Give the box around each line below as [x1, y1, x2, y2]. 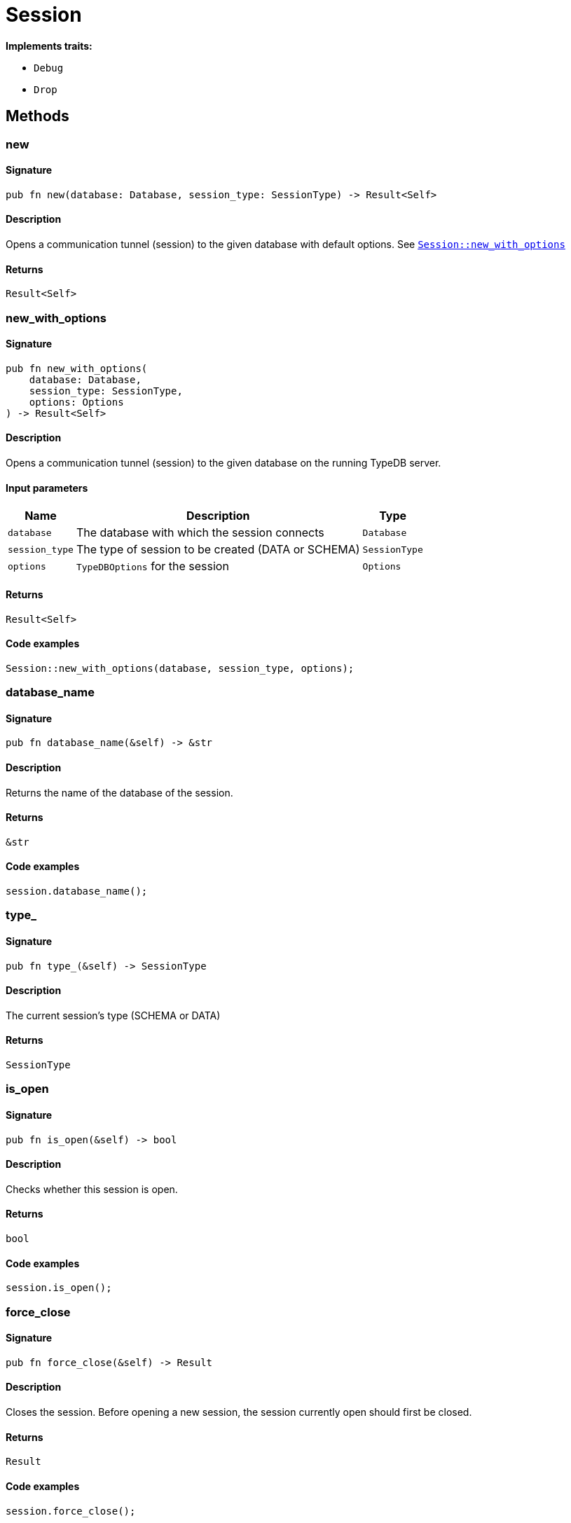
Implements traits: [6, 39, 92, 52]
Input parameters [6, 481, 88, 494]
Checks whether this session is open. [6, 1183, 178, 1195]
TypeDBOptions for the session [76, 559, 229, 574]
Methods [6, 107, 69, 125]
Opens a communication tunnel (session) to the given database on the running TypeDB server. [6, 457, 441, 469]
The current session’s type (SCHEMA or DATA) [6, 1009, 221, 1021]
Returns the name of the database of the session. [6, 786, 233, 799]
